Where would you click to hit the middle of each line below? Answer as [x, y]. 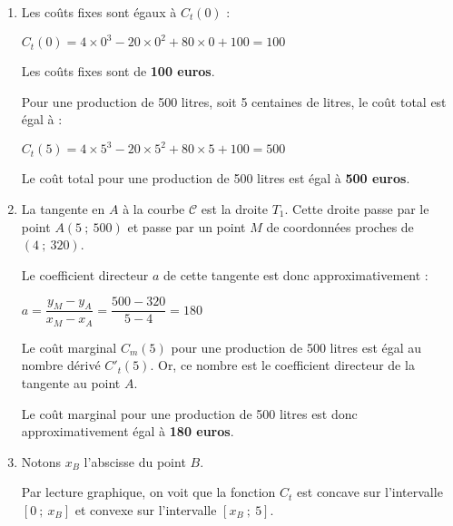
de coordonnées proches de [340, 226]
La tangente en [63, 208]
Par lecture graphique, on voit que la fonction [148, 492]
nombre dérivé [61, 365]
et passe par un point [187, 226]
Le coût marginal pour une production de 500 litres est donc [189, 413]
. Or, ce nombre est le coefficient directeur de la [282, 365]
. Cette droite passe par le [357, 208]
